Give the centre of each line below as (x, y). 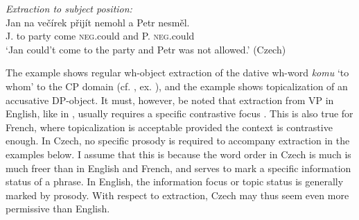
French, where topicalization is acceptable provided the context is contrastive (169, 127)
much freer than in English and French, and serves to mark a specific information (178, 168)
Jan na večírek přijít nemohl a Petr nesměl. (98, 22)
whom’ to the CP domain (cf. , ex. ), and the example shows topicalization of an (177, 86)
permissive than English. (58, 209)
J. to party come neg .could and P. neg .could (100, 36)
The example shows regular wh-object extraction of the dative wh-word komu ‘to (177, 73)
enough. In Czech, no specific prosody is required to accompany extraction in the (178, 141)
